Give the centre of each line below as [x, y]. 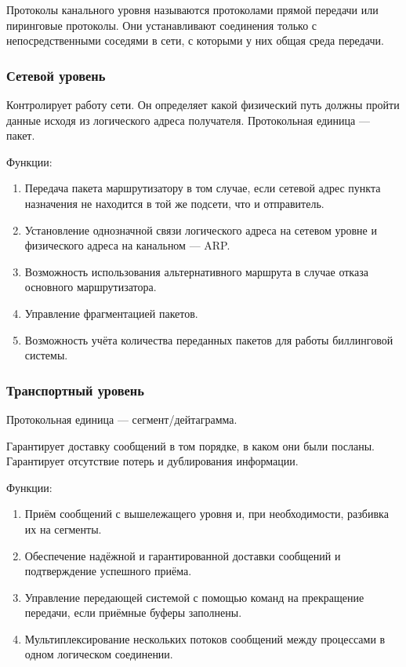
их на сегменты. [63, 528]
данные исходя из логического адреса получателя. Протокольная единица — [188, 120]
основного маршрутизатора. [91, 287]
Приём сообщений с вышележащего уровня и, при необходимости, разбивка [207, 514]
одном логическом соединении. [99, 654]
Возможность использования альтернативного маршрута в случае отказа [196, 271]
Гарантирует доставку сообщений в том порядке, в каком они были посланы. [190, 445]
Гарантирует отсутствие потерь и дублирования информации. [152, 461]
